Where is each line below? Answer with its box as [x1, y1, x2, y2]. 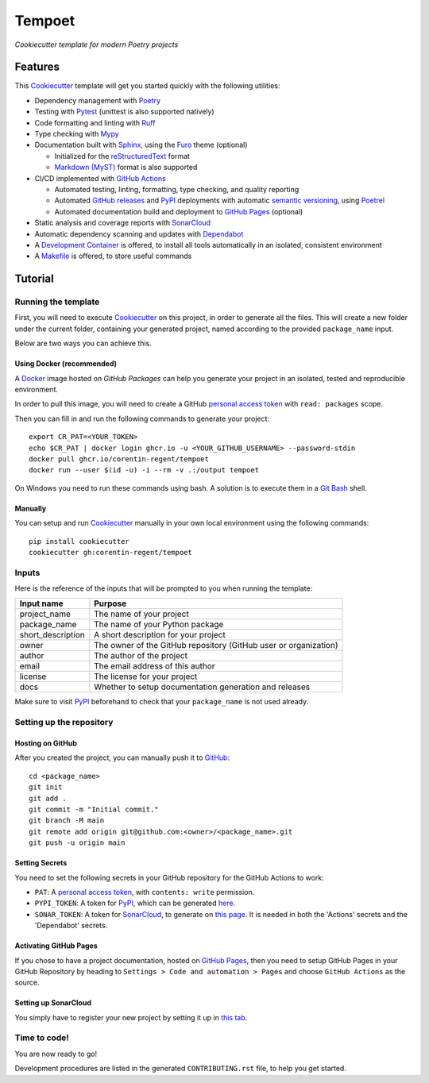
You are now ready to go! [14, 1049, 98, 1058]
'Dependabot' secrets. [34, 921, 108, 931]
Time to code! [14, 1032, 69, 1043]
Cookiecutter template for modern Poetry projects [14, 40, 179, 49]
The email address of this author [94, 661, 215, 672]
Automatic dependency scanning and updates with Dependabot [34, 229, 244, 238]
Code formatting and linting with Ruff [34, 118, 156, 127]
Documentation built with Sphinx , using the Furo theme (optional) [34, 140, 248, 150]
